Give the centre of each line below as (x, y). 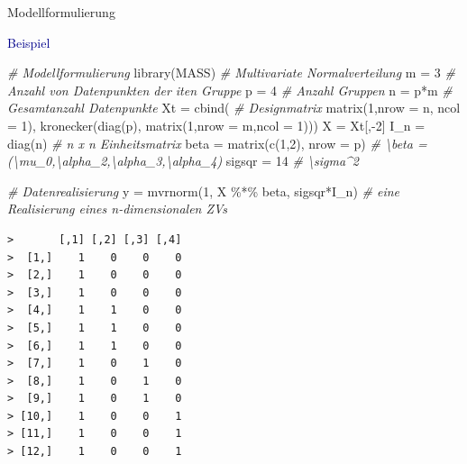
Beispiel (29, 42)
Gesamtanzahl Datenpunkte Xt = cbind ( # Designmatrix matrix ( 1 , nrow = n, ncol (234, 108)
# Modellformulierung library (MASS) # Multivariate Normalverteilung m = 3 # (231, 73)
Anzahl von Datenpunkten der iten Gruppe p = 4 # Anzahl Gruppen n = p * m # (230, 90)
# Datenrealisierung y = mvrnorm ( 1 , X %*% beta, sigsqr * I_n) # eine (204, 191)
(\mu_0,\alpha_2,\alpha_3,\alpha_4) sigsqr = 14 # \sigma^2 (183, 161)
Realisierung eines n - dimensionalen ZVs (118, 209)
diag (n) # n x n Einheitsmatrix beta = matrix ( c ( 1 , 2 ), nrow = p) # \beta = (217, 143)
